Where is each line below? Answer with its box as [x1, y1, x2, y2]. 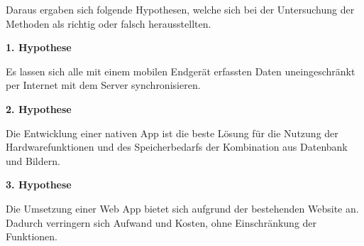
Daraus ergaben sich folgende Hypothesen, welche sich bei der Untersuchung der [6, 2, 355, 16]
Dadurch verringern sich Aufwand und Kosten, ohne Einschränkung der [6, 215, 317, 230]
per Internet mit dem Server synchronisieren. [6, 77, 201, 92]
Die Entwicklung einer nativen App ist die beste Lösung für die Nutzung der [6, 125, 338, 140]
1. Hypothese [6, 40, 72, 55]
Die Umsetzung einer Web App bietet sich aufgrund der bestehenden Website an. [6, 200, 359, 215]
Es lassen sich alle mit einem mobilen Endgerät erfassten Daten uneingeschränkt [6, 63, 355, 78]
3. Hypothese [6, 177, 72, 192]
